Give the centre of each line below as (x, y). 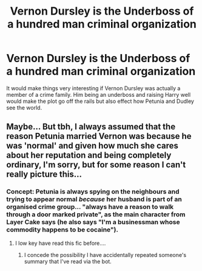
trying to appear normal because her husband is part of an (94, 199)
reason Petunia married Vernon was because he (99, 136)
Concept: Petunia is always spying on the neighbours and (93, 192)
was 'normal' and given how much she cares (93, 146)
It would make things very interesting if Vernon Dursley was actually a (93, 88)
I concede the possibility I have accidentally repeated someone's (105, 255)
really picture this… (44, 174)
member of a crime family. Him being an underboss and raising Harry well (99, 94)
